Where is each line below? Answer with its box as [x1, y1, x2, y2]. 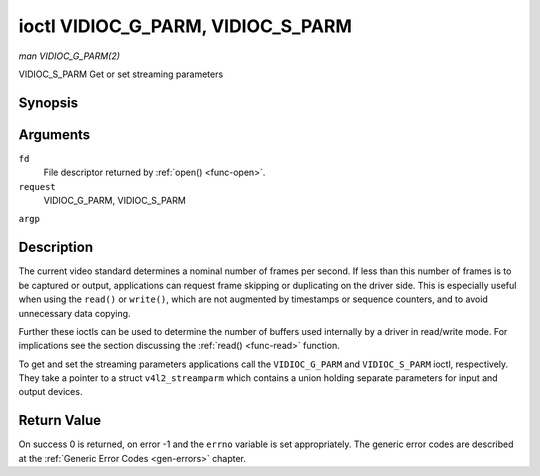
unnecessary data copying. [18, 307, 131, 319]
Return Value [18, 412, 102, 429]
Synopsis [18, 94, 79, 111]
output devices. [18, 386, 83, 398]
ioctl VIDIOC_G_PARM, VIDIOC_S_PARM [18, 15, 352, 37]
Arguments [18, 126, 91, 143]
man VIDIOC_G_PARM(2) [18, 50, 120, 62]
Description [18, 239, 94, 256]
